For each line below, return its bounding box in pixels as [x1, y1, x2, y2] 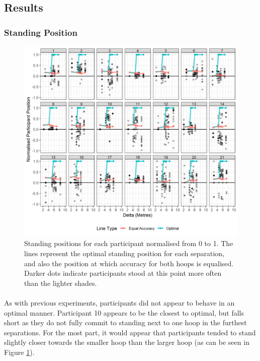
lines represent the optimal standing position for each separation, [24, 248, 225, 258]
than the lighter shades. [24, 277, 97, 288]
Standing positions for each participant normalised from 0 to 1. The [24, 238, 233, 249]
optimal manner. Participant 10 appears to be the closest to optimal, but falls [4, 307, 244, 318]
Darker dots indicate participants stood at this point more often [24, 268, 222, 278]
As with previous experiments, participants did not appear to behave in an [4, 297, 235, 308]
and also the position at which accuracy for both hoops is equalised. [24, 258, 234, 268]
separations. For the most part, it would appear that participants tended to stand [4, 327, 256, 337]
